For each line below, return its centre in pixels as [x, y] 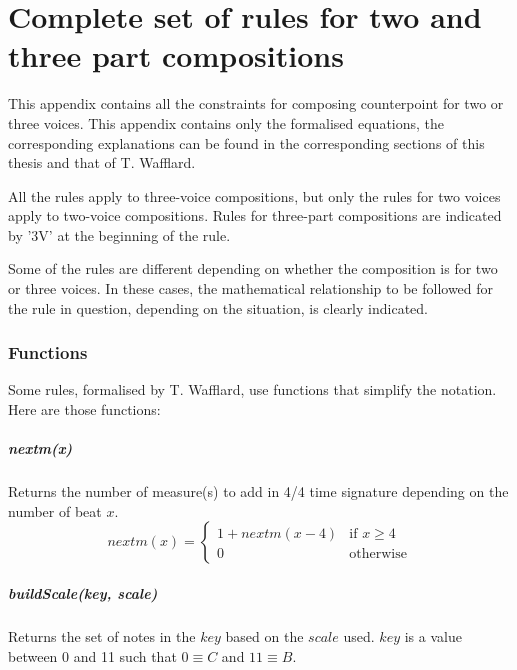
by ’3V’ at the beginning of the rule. [119, 234]
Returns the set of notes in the [102, 635]
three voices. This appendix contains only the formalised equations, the [226, 122]
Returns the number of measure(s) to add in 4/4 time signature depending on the [258, 491]
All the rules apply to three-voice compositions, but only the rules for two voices [254, 195]
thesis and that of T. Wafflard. [102, 162]
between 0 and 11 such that [92, 655]
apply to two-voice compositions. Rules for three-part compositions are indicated [255, 215]
